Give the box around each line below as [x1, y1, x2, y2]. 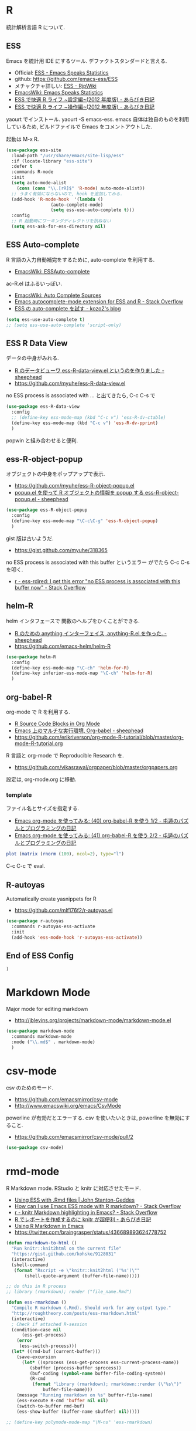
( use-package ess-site [6, 147, 61, 153]
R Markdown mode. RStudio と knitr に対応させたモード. [6, 1185, 142, 1192]
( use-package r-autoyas [6, 918, 64, 924]
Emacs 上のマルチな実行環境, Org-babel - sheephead [14, 727, 143, 734]
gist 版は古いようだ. [6, 534, 54, 542]
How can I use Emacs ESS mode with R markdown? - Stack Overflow [14, 1203, 181, 1210]
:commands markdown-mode [11, 1033, 72, 1039]
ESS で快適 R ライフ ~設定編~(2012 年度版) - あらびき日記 [14, 96, 155, 103]
